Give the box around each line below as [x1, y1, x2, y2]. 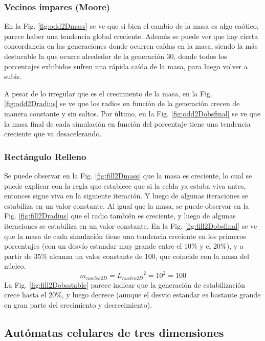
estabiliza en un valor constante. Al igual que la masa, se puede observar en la [4, 200, 249, 211]
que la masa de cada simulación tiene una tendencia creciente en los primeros [4, 230, 246, 241]
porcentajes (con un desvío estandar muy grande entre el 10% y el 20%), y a [4, 240, 244, 251]
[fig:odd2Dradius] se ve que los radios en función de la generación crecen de [4, 98, 240, 109]
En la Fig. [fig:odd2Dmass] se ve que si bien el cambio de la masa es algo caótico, [4, 21, 259, 31]
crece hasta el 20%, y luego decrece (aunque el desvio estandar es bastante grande [4, 289, 261, 300]
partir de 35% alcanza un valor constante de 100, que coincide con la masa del [4, 250, 249, 261]
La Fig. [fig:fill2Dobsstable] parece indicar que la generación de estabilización [4, 279, 246, 290]
